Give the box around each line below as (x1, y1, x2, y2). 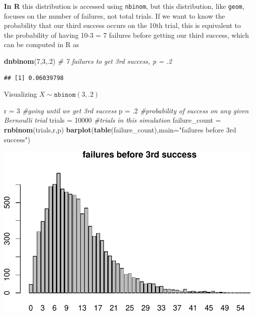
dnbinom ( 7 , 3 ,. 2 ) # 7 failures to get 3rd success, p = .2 (4, 56, 172, 66)
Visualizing (4, 89, 37, 99)
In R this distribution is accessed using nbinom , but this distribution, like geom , (4, 1, 244, 11)
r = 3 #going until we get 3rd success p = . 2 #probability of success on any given (4, 105, 249, 115)
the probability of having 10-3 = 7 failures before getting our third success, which (4, 29, 249, 40)
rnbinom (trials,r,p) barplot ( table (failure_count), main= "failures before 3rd (4, 125, 236, 134)
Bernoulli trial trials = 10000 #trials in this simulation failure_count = (4, 115, 221, 125)
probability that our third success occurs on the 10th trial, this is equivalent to (4, 20, 241, 30)
